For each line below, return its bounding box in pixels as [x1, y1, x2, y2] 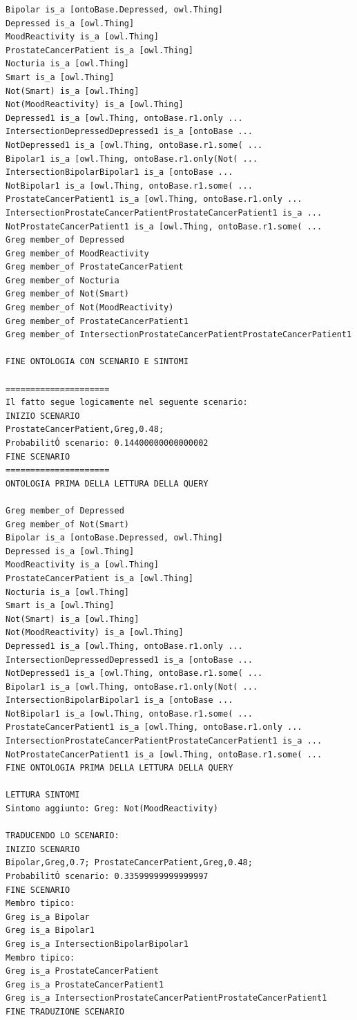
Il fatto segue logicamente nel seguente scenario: [6, 397, 248, 408]
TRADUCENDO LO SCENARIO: [6, 831, 119, 841]
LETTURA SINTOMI [6, 790, 80, 800]
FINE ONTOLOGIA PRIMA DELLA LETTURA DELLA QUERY [6, 763, 233, 773]
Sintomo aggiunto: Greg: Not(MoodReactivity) [6, 804, 218, 814]
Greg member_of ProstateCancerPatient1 [6, 316, 189, 326]
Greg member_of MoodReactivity [6, 248, 149, 258]
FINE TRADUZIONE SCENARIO [6, 1006, 124, 1017]
